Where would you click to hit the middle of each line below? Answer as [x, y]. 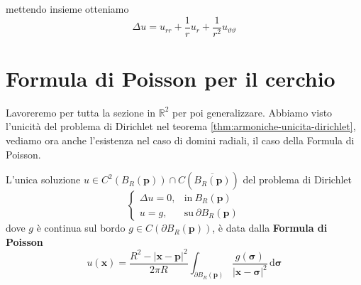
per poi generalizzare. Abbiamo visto [252, 112]
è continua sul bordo [81, 228]
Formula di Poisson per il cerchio [171, 78]
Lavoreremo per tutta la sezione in [81, 112]
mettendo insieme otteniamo [67, 9]
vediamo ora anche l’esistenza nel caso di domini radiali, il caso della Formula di [180, 140]
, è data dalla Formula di [270, 228]
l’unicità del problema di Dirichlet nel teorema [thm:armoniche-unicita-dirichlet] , [181, 126]
